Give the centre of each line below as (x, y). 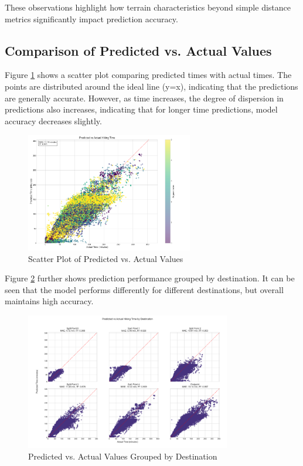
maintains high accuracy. (49, 301)
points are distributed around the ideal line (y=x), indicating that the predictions (151, 86)
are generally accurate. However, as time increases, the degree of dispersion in (144, 98)
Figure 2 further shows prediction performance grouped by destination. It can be (150, 278)
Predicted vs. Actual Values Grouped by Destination (123, 456)
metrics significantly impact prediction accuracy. (91, 18)
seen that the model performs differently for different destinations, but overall (144, 289)
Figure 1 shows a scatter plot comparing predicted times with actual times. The (148, 75)
